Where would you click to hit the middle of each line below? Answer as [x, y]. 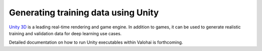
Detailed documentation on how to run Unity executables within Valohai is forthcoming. [96, 42]
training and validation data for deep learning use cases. [65, 33]
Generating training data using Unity [84, 13]
